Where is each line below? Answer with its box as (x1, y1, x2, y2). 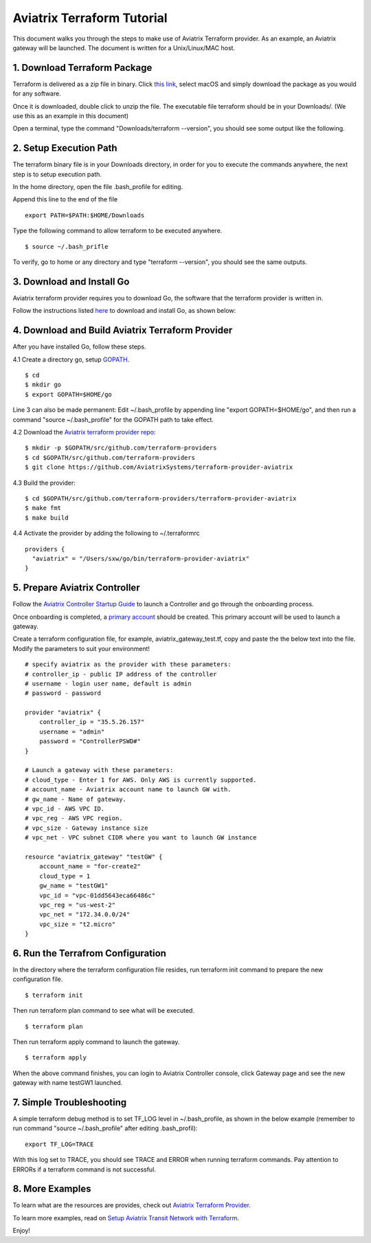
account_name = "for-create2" (38, 863, 141, 870)
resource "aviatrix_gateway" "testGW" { (25, 852, 163, 861)
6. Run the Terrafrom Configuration (12, 947, 166, 959)
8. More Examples (12, 1183, 91, 1195)
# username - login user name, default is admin (25, 679, 192, 687)
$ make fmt (25, 504, 62, 512)
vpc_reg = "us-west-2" (38, 901, 116, 909)
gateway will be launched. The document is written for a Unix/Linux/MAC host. (12, 43, 236, 52)
